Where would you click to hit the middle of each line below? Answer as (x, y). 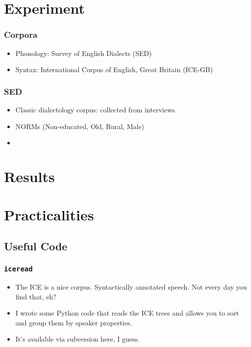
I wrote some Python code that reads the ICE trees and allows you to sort (127, 313)
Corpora (21, 35)
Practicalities (49, 215)
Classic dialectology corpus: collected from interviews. (96, 109)
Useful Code (36, 246)
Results (29, 176)
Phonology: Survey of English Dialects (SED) (84, 53)
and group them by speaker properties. (74, 322)
